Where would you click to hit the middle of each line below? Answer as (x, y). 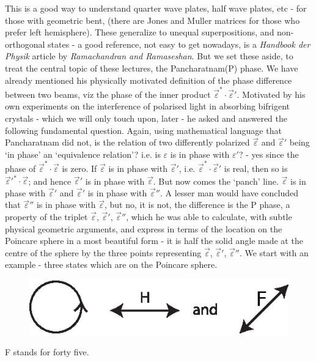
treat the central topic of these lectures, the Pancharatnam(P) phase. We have (152, 68)
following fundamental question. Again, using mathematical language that (143, 130)
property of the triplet (46, 217)
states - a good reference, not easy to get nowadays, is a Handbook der (179, 44)
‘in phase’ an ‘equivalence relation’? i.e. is (83, 154)
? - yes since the (269, 154)
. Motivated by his (271, 94)
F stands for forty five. (47, 352)
